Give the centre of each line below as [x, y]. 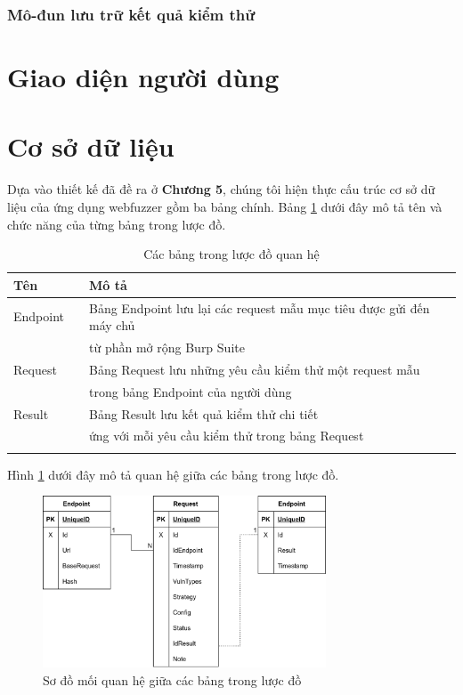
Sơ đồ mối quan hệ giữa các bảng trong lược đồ [172, 680]
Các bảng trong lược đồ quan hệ [231, 254]
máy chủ [112, 325]
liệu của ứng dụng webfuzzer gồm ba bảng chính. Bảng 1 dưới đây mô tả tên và [225, 206]
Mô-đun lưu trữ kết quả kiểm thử [131, 14]
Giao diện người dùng [143, 77]
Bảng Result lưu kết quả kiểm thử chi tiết [204, 413]
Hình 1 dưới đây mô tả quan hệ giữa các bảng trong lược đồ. [173, 474]
